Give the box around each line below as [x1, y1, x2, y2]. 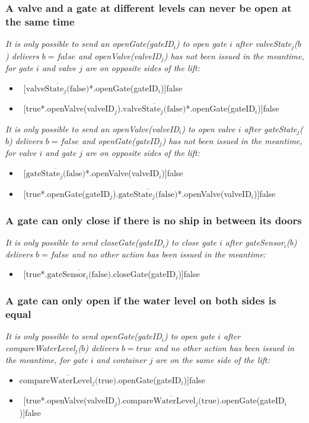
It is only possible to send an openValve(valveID [5, 122, 179, 135]
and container [96, 354, 146, 366]
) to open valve [181, 122, 235, 135]
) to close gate [165, 236, 216, 249]
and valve [42, 62, 77, 74]
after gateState [244, 122, 297, 135]
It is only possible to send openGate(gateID [5, 330, 162, 342]
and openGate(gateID [82, 135, 160, 147]
